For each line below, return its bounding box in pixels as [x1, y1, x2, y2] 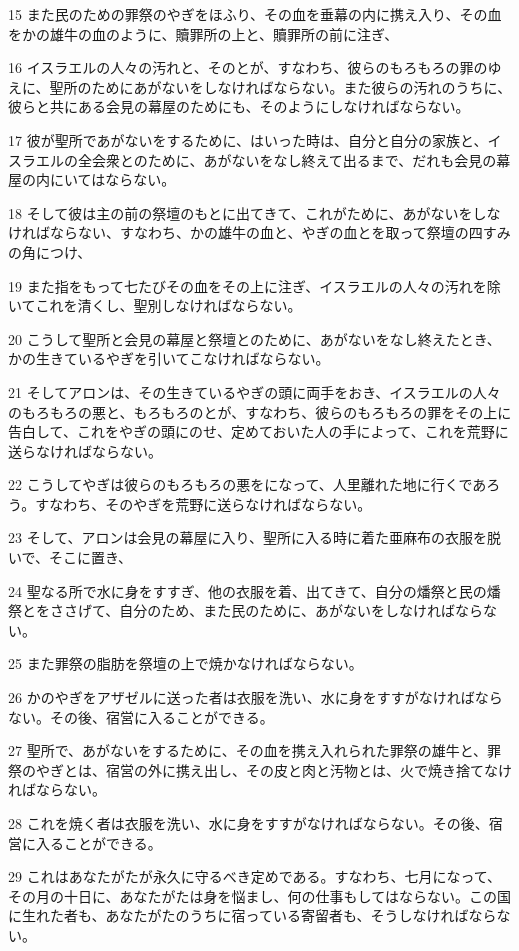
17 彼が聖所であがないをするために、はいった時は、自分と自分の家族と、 [8, 129, 488, 150]
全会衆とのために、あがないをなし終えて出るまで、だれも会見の [77, 149, 497, 170]
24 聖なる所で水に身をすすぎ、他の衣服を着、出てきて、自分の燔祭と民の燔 [8, 580, 501, 601]
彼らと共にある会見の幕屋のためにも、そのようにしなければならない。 [8, 96, 470, 117]
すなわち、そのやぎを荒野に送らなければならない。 [35, 493, 372, 514]
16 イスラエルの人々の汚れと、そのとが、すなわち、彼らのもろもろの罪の [8, 57, 488, 78]
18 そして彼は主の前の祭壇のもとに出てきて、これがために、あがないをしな [8, 202, 501, 223]
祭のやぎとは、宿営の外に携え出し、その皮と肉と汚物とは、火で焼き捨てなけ [8, 759, 512, 780]
